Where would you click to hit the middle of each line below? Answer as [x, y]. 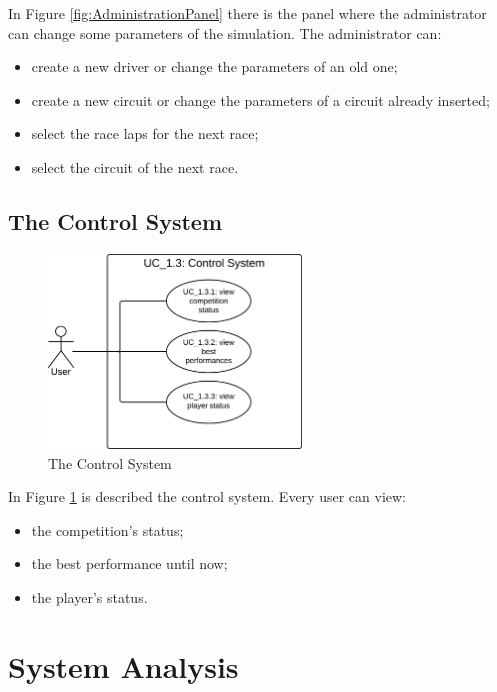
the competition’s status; [107, 529]
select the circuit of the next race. [135, 166]
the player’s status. [89, 596]
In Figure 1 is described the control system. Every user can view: [207, 496]
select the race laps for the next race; [145, 133]
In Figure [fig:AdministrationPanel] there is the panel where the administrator [247, 13]
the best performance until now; [129, 563]
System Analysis [123, 665]
